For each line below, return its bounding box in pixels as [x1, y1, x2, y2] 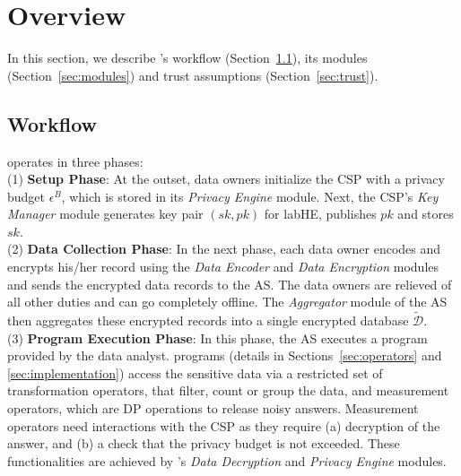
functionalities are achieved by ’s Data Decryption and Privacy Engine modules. [7, 451, 447, 470]
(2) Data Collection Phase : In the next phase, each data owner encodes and [7, 239, 441, 258]
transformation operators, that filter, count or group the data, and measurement [7, 381, 449, 400]
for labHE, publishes [264, 204, 377, 223]
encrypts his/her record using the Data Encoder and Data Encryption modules [7, 257, 439, 276]
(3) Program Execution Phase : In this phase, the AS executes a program [7, 328, 428, 347]
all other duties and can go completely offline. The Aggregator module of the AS [7, 292, 448, 311]
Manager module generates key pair [7, 204, 204, 223]
